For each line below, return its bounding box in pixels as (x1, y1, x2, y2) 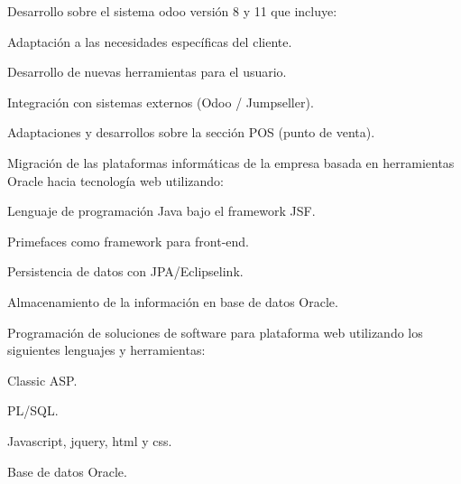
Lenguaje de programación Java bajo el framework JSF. (7, 201, 316, 220)
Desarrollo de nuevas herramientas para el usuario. (7, 62, 287, 81)
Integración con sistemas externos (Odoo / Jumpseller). (7, 92, 314, 111)
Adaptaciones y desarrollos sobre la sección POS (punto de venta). (7, 123, 375, 142)
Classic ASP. (7, 370, 78, 389)
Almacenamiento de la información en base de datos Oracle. (7, 292, 338, 311)
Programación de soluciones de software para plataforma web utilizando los (7, 322, 423, 341)
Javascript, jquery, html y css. (7, 431, 172, 450)
